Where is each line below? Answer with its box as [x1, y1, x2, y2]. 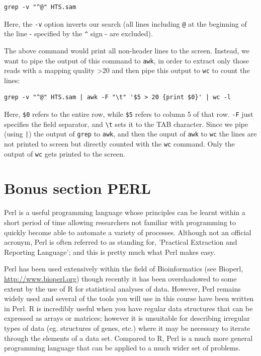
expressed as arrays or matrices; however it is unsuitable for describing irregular [4, 313, 250, 323]
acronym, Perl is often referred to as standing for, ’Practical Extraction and [4, 237, 237, 247]
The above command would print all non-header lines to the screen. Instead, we [4, 45, 249, 55]
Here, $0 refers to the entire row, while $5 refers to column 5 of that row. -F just [4, 109, 253, 119]
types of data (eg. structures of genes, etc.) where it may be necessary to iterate [4, 322, 250, 333]
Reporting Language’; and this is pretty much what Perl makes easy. [4, 246, 216, 257]
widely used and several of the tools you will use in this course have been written [4, 293, 254, 304]
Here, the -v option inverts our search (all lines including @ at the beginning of [4, 18, 247, 29]
